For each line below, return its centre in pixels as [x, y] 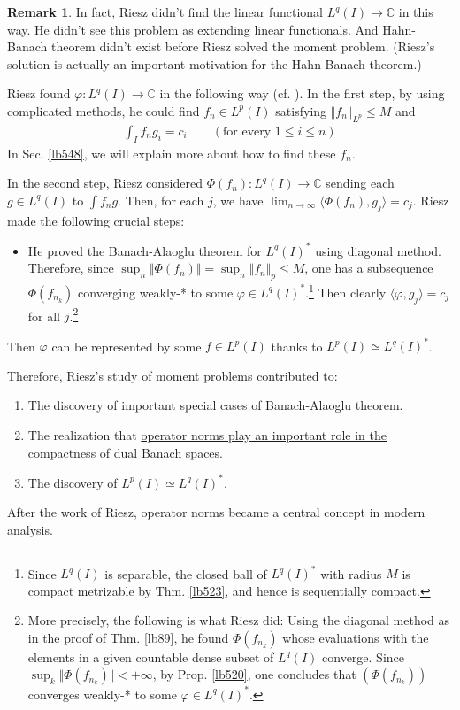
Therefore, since [71, 268]
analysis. [30, 529]
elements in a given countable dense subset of [151, 656]
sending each [360, 183]
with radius [351, 573]
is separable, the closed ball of [186, 573]
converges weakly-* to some [102, 694]
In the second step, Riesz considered [105, 183]
